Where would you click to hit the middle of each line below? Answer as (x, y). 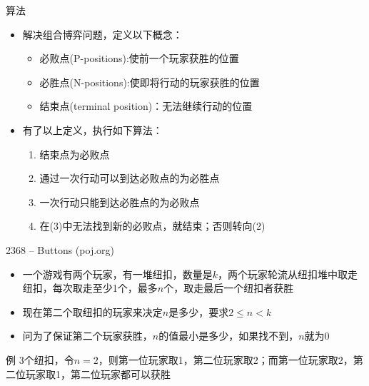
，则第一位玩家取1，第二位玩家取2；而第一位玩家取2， (226, 359)
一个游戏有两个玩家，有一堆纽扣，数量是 (117, 274)
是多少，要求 (199, 311)
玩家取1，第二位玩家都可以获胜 (98, 374)
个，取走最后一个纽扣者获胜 (229, 288)
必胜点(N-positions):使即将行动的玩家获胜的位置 (150, 82)
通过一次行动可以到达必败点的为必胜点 (130, 178)
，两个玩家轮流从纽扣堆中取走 (288, 274)
